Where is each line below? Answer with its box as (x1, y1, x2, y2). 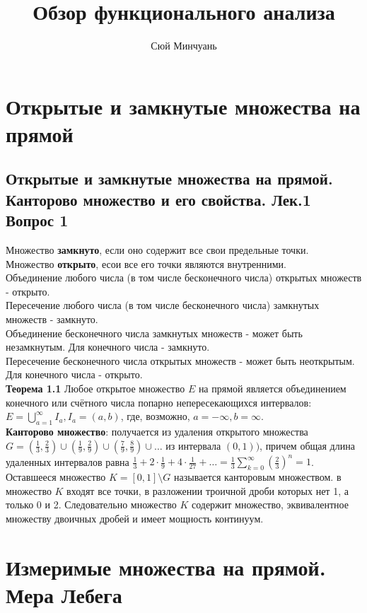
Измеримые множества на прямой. (6, 552, 326, 581)
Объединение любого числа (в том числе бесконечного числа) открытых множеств (6, 270, 362, 285)
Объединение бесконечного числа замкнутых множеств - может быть (6, 325, 303, 340)
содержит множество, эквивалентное (191, 497, 349, 512)
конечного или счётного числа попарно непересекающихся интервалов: (6, 395, 312, 409)
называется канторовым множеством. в (173, 469, 342, 484)
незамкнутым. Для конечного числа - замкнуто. (6, 339, 210, 354)
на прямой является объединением (198, 381, 346, 396)
